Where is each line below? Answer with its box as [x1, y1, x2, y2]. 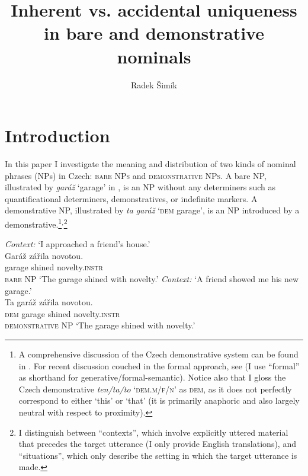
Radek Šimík [131, 78, 177, 91]
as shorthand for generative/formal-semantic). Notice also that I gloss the [18, 371, 286, 384]
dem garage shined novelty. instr [5, 307, 120, 320]
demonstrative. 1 [5, 216, 62, 230]
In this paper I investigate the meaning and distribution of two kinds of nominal [5, 158, 296, 170]
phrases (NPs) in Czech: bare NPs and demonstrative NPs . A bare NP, [5, 169, 267, 181]
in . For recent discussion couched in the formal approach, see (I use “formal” [18, 359, 300, 372]
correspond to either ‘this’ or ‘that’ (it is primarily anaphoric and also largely [18, 394, 300, 407]
